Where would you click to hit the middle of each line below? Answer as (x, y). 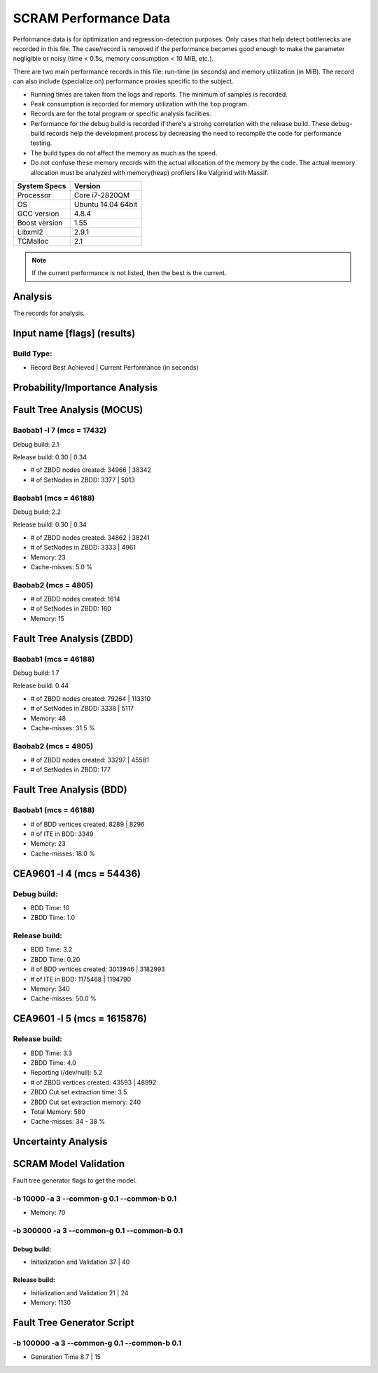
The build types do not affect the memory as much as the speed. (124, 153)
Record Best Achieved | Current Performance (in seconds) (114, 368)
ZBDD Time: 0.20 (55, 959)
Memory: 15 (47, 618)
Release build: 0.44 (41, 685)
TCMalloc (33, 242)
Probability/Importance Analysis (85, 388)
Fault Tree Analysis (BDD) (70, 790)
